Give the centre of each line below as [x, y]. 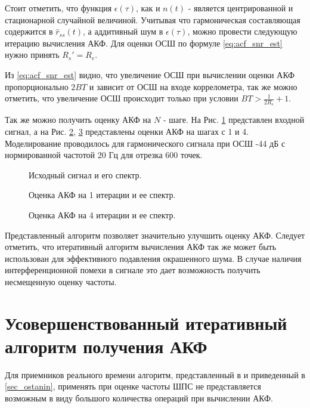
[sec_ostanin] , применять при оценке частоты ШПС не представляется [133, 386]
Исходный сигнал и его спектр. [85, 174]
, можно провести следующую [242, 31]
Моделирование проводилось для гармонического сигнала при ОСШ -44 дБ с [145, 143]
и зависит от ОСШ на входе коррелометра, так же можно [193, 86]
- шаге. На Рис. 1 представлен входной [234, 120]
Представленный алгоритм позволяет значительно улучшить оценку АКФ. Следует [155, 235]
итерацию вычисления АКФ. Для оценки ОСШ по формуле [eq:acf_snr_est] [144, 43]
